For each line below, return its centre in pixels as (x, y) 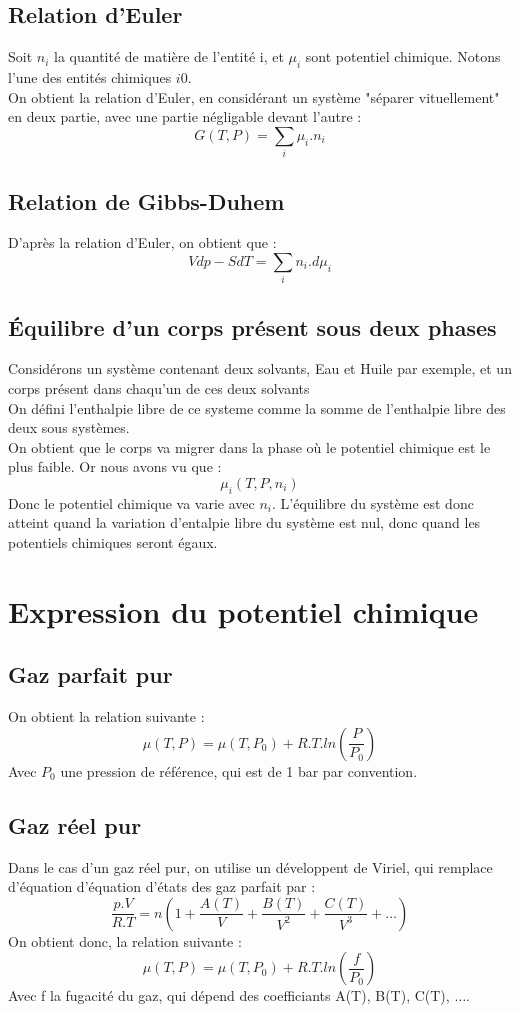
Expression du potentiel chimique (243, 610)
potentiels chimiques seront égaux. (113, 541)
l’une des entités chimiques (90, 77)
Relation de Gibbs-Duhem (146, 200)
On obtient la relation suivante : (106, 716)
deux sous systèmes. (69, 427)
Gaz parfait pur (90, 674)
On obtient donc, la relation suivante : (125, 940)
